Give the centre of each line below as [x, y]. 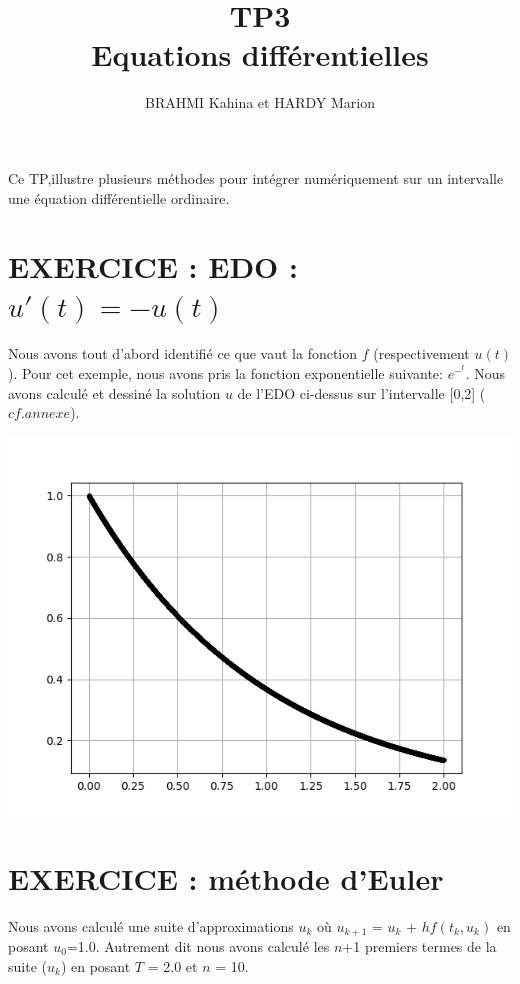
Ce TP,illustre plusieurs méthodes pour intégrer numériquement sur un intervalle [256, 177]
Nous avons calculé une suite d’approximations [151, 925]
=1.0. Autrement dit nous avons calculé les [198, 945]
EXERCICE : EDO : [153, 266]
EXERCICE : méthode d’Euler [226, 877]
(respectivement [421, 353]
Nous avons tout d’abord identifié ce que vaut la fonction [183, 353]
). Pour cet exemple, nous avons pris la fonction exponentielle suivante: [225, 373]
